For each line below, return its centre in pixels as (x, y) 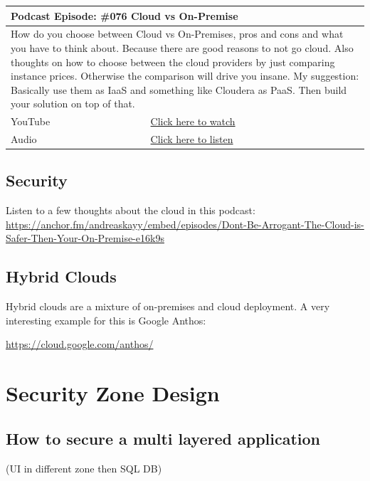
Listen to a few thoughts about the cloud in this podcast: (131, 210)
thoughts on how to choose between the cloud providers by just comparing (173, 62)
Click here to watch (193, 121)
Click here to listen (192, 139)
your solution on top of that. (73, 104)
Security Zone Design (113, 393)
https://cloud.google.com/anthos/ (80, 344)
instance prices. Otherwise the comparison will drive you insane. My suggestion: (185, 76)
